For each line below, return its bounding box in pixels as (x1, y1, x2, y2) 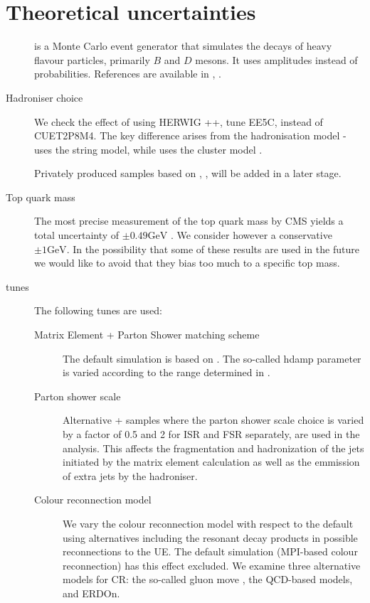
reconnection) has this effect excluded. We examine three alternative (63, 557, 361, 572)
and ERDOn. (63, 585, 120, 600)
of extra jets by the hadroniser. (63, 468, 198, 483)
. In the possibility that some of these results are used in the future (66, 241, 359, 256)
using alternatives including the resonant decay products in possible (63, 530, 358, 545)
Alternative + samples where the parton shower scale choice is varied (63, 412, 364, 427)
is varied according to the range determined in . (63, 365, 270, 380)
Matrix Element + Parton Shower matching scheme (34, 327, 260, 342)
